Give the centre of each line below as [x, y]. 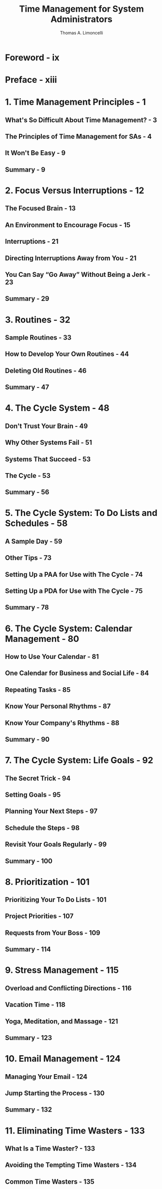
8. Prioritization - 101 [47, 882]
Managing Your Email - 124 [46, 1077]
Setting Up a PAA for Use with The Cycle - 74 [74, 575]
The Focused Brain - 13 [40, 209]
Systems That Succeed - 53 [48, 459]
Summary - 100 [29, 861]
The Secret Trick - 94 [38, 778]
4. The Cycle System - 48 [57, 408]
